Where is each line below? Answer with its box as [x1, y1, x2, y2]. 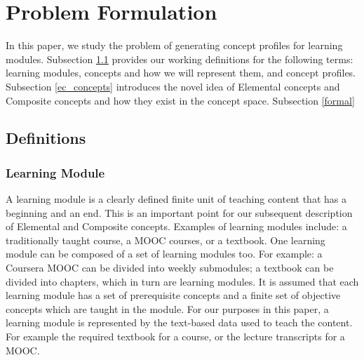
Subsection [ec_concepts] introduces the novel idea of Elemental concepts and [6, 79, 340, 93]
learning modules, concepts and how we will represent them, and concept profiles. [6, 65, 356, 80]
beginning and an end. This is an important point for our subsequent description [6, 205, 353, 220]
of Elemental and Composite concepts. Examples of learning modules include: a [6, 219, 347, 234]
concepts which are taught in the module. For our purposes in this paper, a [6, 301, 329, 316]
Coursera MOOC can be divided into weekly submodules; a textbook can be [6, 260, 334, 275]
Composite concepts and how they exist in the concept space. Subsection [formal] [6, 93, 355, 107]
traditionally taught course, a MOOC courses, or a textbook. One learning [6, 232, 325, 247]
